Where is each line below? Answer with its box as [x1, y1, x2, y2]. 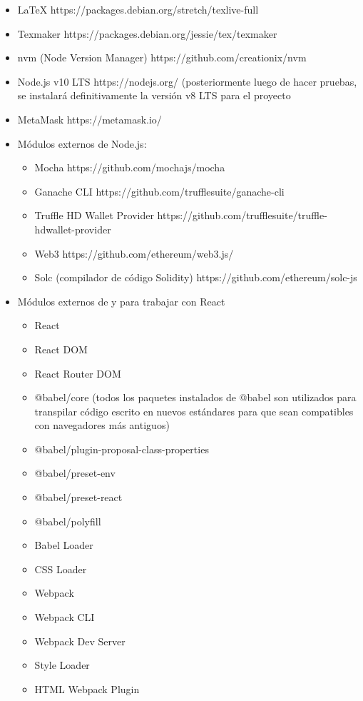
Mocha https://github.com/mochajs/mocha [34, 160, 225, 175]
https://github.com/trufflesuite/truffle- [157, 208, 327, 223]
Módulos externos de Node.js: [17, 136, 147, 151]
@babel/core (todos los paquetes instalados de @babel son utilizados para [34, 390, 357, 405]
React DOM [34, 341, 88, 356]
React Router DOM [34, 365, 121, 380]
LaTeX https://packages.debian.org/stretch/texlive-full [17, 2, 259, 16]
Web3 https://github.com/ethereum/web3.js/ [34, 246, 234, 261]
